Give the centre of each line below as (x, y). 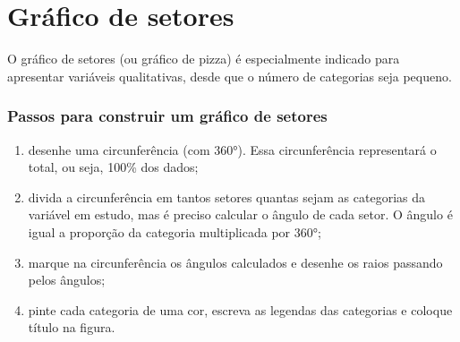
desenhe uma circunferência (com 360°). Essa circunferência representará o (232, 149)
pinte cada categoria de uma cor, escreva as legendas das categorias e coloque (240, 309)
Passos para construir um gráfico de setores (167, 116)
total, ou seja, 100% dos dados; (113, 167)
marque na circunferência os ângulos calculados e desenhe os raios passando (235, 262)
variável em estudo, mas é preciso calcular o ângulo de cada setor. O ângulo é (240, 214)
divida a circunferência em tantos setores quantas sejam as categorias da (226, 197)
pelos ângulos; (67, 280)
